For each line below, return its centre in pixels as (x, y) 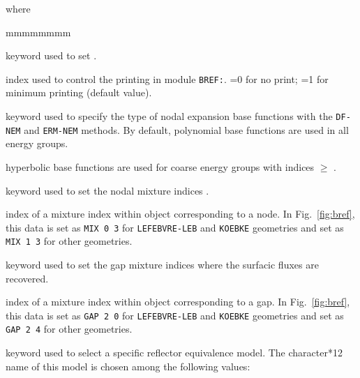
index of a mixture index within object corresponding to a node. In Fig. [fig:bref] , (180, 214)
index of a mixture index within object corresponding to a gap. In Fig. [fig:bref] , (178, 302)
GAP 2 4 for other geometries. (69, 329)
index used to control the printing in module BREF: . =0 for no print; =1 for (167, 78)
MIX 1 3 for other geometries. (69, 241)
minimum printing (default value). (79, 92)
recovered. (27, 278)
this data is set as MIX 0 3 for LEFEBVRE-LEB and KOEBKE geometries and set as (175, 227)
